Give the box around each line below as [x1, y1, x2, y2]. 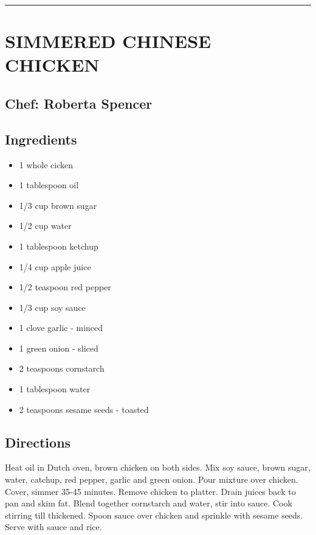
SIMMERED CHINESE [5, 29, 211, 53]
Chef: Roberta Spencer [5, 94, 153, 112]
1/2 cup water [19, 219, 72, 232]
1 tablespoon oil [19, 179, 79, 191]
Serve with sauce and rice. [5, 520, 102, 533]
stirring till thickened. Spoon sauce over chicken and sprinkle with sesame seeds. [5, 508, 303, 521]
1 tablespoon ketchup [19, 239, 98, 252]
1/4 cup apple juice [19, 260, 91, 273]
